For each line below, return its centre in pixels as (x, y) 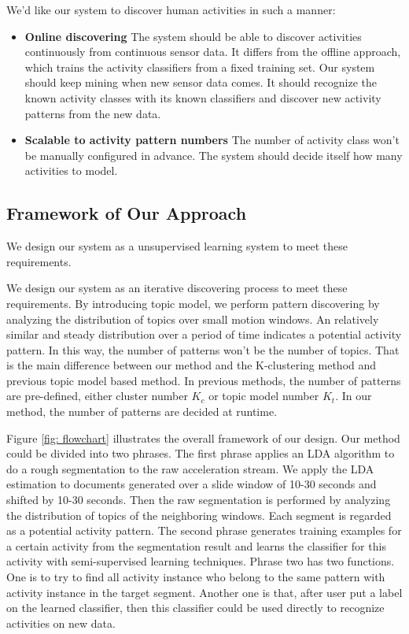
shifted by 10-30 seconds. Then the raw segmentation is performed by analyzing (199, 500)
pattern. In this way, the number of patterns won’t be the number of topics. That (203, 349)
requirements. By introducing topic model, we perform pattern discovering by (193, 303)
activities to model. (71, 171)
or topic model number (264, 396)
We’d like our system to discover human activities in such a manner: (171, 9)
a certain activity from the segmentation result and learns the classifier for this (196, 545)
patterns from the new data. (93, 113)
